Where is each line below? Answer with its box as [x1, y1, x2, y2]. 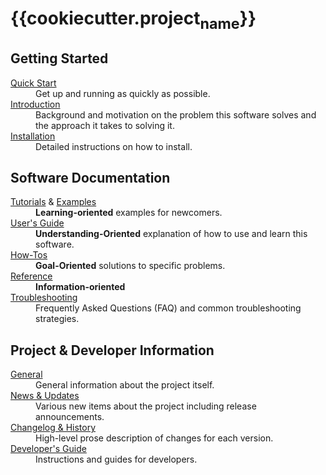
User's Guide [10, 217, 65, 229]
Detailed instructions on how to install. [35, 140, 193, 152]
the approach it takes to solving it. [35, 119, 175, 131]
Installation [10, 130, 56, 142]
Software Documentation [10, 169, 171, 186]
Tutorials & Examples [10, 196, 97, 208]
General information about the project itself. [35, 379, 215, 391]
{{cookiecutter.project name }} [10, 7, 257, 33]
